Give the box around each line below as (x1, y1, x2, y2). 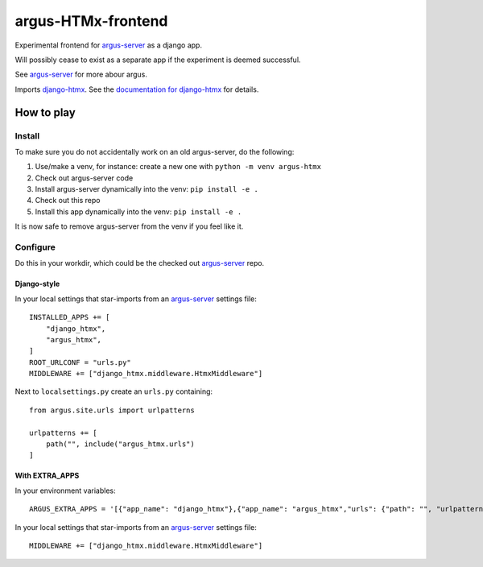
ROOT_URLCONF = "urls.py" (29, 358, 132, 366)
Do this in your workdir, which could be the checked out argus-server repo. (14, 259, 265, 268)
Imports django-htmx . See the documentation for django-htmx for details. (14, 85, 259, 94)
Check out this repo (35, 196, 101, 205)
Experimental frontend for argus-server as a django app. (14, 40, 203, 50)
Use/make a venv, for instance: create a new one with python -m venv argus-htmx (35, 162, 322, 172)
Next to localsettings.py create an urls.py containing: (14, 387, 213, 396)
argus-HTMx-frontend (14, 12, 168, 30)
